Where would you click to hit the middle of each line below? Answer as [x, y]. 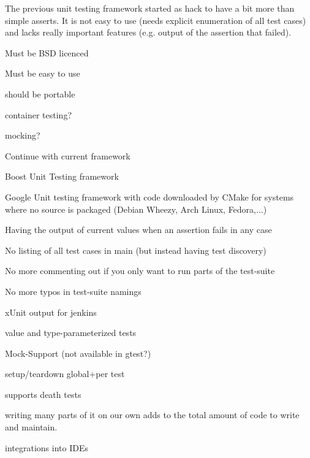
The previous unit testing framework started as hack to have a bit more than [150, 8]
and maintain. [31, 427]
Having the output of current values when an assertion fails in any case [138, 230]
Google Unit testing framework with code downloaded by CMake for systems [149, 197]
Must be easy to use [43, 73]
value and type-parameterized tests [71, 333]
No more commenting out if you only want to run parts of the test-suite [140, 271]
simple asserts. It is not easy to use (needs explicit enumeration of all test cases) [156, 20]
